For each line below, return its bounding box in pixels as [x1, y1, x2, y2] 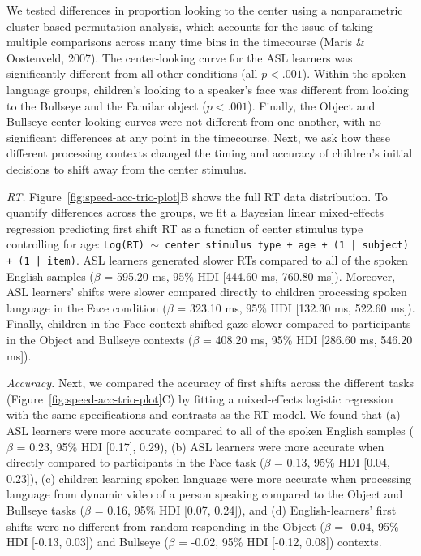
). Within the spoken [302, 65, 406, 82]
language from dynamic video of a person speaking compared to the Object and [6, 485, 403, 502]
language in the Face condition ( [6, 299, 167, 316]
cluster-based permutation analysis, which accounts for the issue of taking [6, 17, 373, 34]
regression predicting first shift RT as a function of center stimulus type [6, 219, 363, 236]
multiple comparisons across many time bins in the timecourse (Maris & [6, 33, 365, 50]
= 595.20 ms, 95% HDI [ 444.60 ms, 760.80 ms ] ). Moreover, [104, 267, 396, 284]
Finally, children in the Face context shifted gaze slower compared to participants [6, 315, 411, 332]
